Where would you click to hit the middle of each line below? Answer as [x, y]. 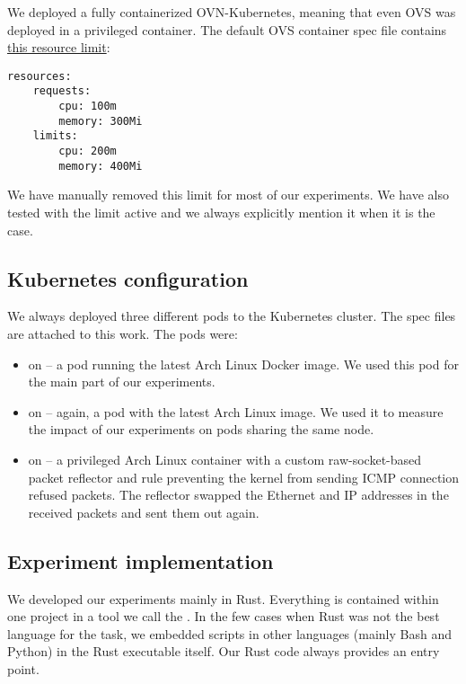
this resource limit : [59, 47]
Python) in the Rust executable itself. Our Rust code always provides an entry [224, 651]
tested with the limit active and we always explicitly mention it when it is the [221, 212]
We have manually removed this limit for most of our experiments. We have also [228, 195]
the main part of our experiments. [122, 382]
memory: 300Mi [101, 121]
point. [23, 668]
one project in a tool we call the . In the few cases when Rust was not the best [224, 616]
